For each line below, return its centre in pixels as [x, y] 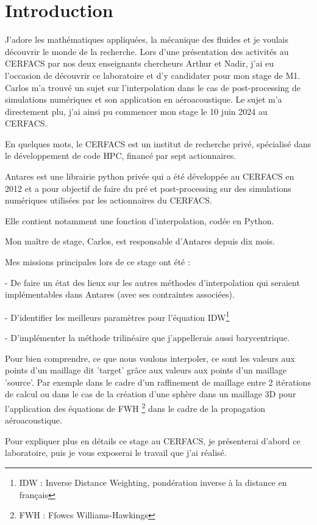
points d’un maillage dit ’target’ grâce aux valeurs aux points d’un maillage [146, 370]
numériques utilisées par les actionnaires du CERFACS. [109, 200]
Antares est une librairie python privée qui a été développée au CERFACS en [150, 176]
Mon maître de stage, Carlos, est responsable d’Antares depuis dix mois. [140, 241]
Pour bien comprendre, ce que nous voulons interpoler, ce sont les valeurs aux [150, 358]
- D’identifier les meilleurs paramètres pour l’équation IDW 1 [117, 316]
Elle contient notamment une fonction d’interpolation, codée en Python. [140, 220]
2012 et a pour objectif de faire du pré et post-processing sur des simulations [148, 188]
